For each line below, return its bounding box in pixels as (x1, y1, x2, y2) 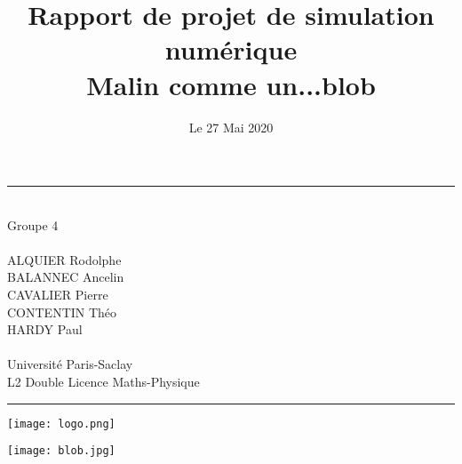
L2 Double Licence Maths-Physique (7, 372, 200, 391)
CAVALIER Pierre (7, 285, 108, 304)
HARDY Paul (7, 320, 83, 339)
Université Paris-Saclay (7, 355, 133, 373)
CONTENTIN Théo (7, 302, 117, 321)
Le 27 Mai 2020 (188, 117, 274, 136)
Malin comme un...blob (86, 66, 376, 102)
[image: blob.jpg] (7, 444, 115, 458)
